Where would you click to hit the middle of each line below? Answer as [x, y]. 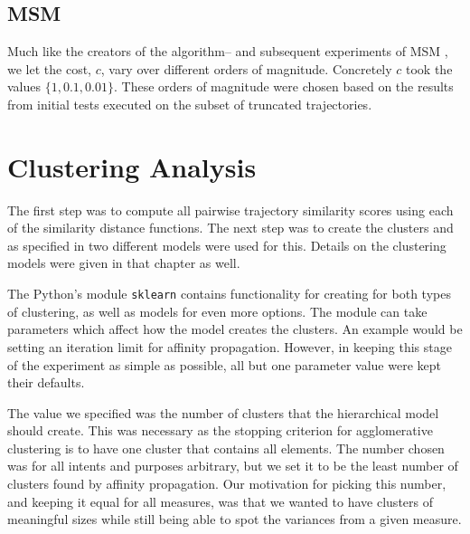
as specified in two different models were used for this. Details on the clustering [227, 245]
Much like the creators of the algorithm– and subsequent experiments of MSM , [228, 51]
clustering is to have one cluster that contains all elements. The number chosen [226, 448]
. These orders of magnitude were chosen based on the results [283, 86]
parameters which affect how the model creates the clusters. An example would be [235, 329]
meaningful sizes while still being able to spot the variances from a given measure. [235, 519]
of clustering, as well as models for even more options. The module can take [217, 311]
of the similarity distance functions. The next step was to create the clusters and [230, 228]
